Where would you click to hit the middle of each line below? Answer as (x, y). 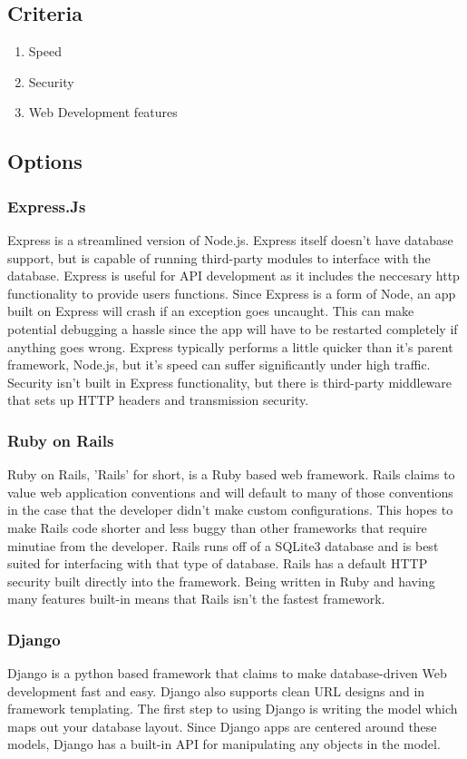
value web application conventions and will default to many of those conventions (230, 492)
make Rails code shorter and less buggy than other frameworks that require (217, 527)
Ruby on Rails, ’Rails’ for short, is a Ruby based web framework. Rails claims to (231, 474)
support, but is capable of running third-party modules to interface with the (219, 257)
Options (45, 161)
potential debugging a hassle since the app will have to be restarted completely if (233, 328)
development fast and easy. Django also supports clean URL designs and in (216, 690)
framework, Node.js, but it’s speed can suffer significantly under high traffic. (219, 365)
